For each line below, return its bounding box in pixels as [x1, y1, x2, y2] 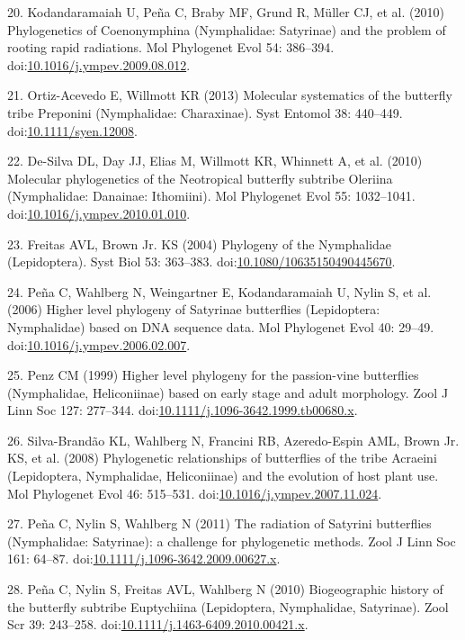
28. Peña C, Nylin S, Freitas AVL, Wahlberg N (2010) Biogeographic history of [7, 580, 443, 599]
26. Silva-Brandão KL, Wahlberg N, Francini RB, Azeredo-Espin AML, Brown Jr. [7, 430, 460, 449]
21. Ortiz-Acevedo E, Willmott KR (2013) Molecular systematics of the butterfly [7, 86, 452, 104]
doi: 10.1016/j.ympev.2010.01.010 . [7, 203, 191, 222]
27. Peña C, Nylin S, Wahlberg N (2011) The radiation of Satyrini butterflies [7, 514, 432, 533]
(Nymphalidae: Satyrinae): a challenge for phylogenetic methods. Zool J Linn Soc [7, 531, 456, 550]
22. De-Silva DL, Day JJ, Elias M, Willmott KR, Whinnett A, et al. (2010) [7, 151, 423, 170]
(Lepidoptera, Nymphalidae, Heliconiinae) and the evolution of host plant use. [7, 466, 439, 485]
